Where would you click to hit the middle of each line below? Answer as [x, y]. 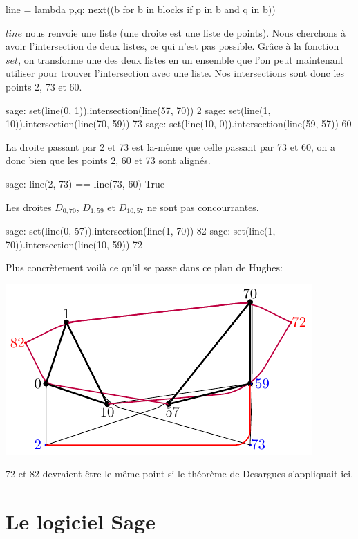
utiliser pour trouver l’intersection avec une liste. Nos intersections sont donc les [175, 73]
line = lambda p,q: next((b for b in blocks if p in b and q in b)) [141, 9]
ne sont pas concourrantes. [203, 207]
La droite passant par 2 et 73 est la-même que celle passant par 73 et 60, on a [170, 146]
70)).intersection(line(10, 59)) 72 [74, 244]
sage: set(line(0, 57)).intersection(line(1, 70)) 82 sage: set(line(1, [141, 230]
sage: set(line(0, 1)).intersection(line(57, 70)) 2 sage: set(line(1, [138, 110]
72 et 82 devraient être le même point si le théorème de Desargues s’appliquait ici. [180, 474]
